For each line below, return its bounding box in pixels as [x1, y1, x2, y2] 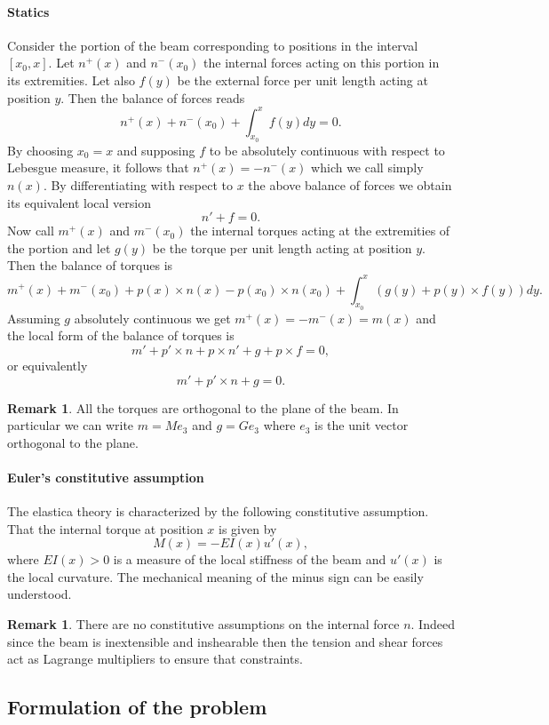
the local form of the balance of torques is [7, 326, 235, 345]
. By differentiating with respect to [43, 176, 233, 195]
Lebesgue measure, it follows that [7, 158, 189, 177]
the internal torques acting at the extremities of [190, 221, 450, 240]
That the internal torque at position [7, 519, 203, 538]
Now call [7, 221, 54, 240]
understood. [7, 585, 72, 603]
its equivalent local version [7, 193, 151, 211]
